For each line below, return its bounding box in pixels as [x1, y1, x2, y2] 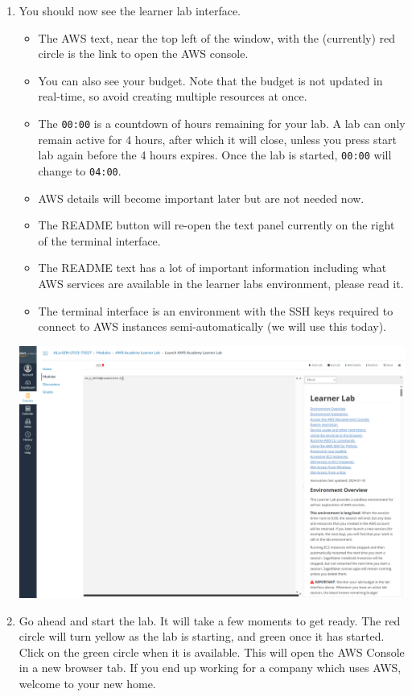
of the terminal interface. [38, 232, 161, 249]
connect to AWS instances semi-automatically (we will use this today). [38, 318, 386, 335]
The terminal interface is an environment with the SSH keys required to [38, 302, 393, 319]
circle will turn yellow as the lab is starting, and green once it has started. [19, 628, 385, 645]
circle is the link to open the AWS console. [38, 45, 249, 62]
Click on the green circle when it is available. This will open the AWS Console [19, 643, 405, 660]
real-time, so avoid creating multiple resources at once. [38, 88, 307, 105]
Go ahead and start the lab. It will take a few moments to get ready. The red [19, 612, 401, 629]
